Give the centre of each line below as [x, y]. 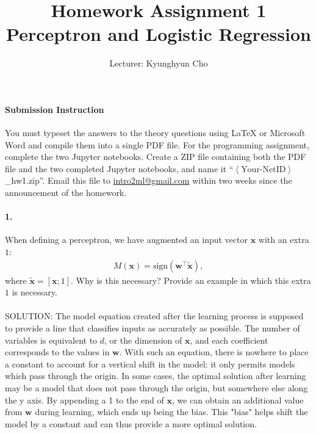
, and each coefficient [229, 340]
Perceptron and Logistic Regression [159, 34]
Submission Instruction [55, 109]
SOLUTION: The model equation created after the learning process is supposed [154, 316]
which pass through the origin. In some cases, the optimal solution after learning [156, 376]
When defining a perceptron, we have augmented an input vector [126, 240]
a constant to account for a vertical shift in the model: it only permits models [150, 363]
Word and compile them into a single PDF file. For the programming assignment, [157, 144]
